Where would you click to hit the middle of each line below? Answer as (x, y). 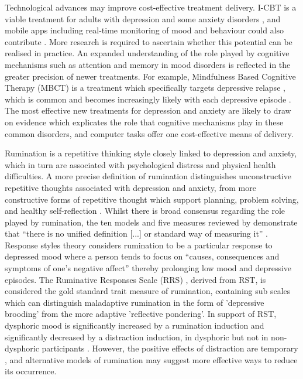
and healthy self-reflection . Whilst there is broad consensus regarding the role (145, 211)
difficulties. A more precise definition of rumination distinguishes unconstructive (148, 176)
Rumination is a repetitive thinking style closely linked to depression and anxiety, (151, 153)
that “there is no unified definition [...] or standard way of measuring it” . (137, 233)
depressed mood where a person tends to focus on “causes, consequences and (142, 256)
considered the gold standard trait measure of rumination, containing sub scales (148, 291)
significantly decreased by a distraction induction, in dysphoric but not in (137, 337)
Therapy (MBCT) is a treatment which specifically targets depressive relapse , (145, 88)
